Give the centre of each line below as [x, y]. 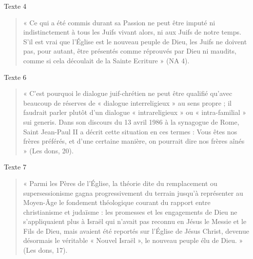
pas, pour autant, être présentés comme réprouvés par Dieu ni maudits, [130, 51]
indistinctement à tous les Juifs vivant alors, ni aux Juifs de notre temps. [132, 32]
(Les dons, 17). [45, 250]
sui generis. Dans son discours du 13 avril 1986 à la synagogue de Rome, [131, 121]
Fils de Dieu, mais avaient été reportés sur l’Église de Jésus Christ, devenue [136, 231]
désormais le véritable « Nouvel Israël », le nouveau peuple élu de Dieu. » [133, 240]
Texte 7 [15, 167]
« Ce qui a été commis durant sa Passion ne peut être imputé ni [119, 22]
